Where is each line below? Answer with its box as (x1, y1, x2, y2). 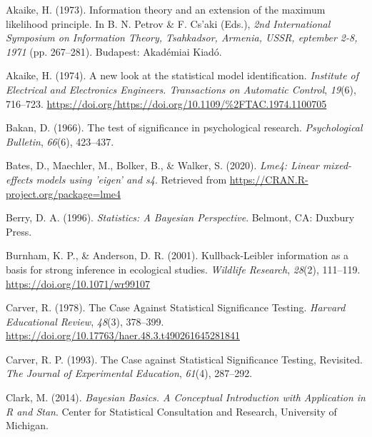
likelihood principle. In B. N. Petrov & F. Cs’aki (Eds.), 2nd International (6, 16, 331, 31)
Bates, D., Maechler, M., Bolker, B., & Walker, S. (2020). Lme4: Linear (6, 158, 319, 173)
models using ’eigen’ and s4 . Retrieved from (36, 171, 227, 186)
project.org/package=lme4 (6, 186, 121, 201)
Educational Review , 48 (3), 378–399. (6, 313, 164, 328)
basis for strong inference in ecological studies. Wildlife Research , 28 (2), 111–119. (6, 261, 361, 276)
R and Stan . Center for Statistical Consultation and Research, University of (6, 403, 337, 418)
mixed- (322, 158, 352, 173)
